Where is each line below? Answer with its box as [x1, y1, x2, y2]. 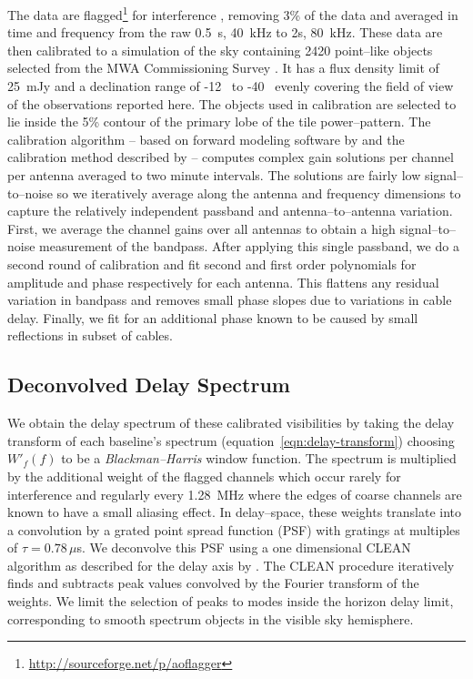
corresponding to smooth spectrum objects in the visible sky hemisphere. [7, 609, 414, 628]
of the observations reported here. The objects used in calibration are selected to [7, 94, 457, 113]
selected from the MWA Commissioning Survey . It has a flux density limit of [7, 58, 439, 77]
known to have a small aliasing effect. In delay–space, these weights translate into [7, 502, 461, 522]
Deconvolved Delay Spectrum [7, 370, 290, 399]
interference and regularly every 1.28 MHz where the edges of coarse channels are [7, 484, 462, 503]
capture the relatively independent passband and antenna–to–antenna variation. [7, 201, 453, 220]
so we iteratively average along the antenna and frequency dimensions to [56, 183, 461, 202]
